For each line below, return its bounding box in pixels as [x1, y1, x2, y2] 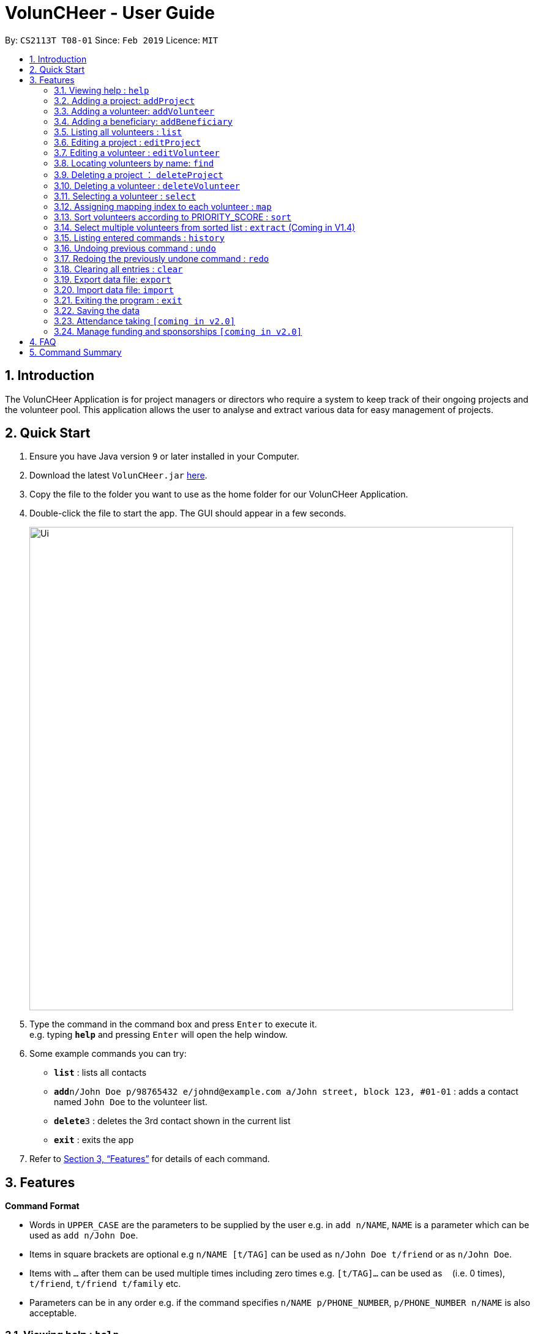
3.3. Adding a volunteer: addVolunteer [54, 105, 215, 116]
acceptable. [29, 1308, 77, 1319]
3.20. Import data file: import [54, 284, 174, 295]
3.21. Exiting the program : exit [54, 294, 182, 305]
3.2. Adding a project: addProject [54, 95, 195, 106]
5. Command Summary [29, 346, 122, 357]
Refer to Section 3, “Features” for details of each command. [29, 1153, 270, 1164]
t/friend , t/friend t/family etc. [29, 1278, 181, 1289]
